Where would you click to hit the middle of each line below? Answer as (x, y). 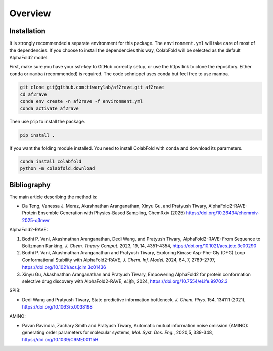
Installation (27, 31)
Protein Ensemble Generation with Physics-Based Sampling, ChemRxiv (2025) (103, 213)
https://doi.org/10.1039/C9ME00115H (60, 339)
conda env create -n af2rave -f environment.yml (81, 101)
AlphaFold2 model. (29, 57)
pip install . (37, 135)
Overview (30, 13)
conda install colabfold (51, 161)
